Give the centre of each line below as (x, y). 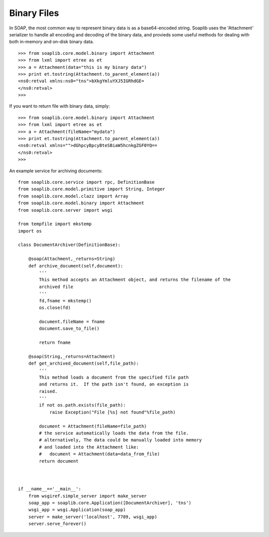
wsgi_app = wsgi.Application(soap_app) (77, 510)
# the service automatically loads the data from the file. (114, 433)
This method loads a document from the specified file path (114, 377)
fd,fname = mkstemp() (66, 301)
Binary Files (34, 13)
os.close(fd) (55, 308)
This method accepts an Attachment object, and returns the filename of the (135, 280)
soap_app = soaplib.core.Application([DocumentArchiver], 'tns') (110, 503)
